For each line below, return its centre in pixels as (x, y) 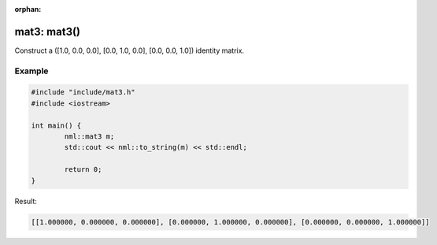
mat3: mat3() (48, 32)
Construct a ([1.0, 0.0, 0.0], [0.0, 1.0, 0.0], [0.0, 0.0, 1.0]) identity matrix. (129, 50)
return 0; (83, 170)
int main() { (56, 125)
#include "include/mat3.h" (83, 92)
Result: (26, 201)
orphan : (28, 9)
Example (31, 71)
